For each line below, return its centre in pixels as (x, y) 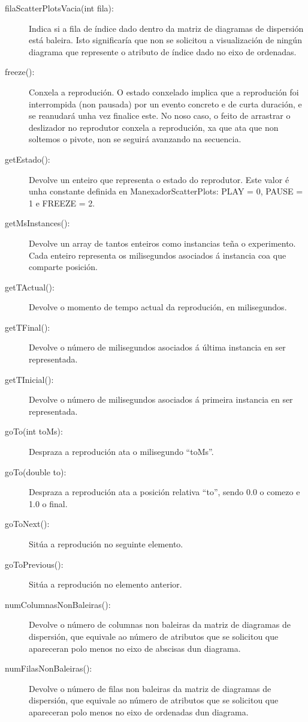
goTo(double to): (36, 471)
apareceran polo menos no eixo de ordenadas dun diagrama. (139, 711)
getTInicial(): (29, 379)
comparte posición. (63, 267)
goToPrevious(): (34, 564)
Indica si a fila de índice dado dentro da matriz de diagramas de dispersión (166, 28)
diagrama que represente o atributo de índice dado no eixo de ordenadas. (163, 51)
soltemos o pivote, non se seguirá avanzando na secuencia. (135, 139)
